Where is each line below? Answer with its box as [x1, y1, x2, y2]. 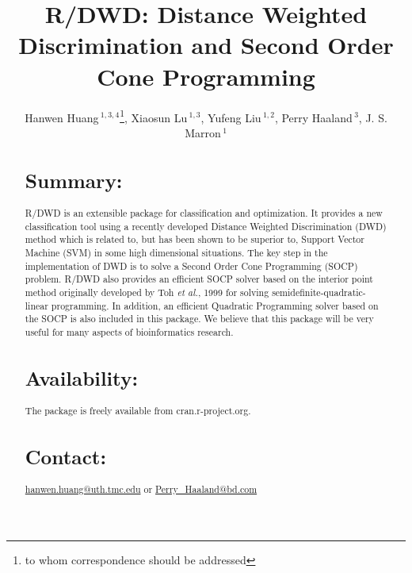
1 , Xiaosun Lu [120, 106, 188, 125]
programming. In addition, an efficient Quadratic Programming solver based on [51, 298, 379, 312]
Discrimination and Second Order [18, 29, 394, 61]
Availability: [25, 363, 139, 391]
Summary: [25, 166, 123, 194]
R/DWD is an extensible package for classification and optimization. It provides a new [25, 206, 383, 219]
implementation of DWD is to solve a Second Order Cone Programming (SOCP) [25, 259, 358, 272]
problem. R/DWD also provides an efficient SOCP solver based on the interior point [25, 272, 373, 286]
